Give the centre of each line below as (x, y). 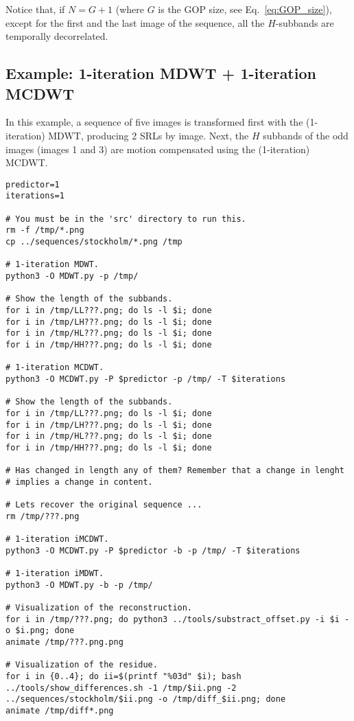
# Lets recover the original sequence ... (104, 505)
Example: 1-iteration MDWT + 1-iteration (161, 73)
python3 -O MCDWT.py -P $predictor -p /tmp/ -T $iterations (146, 379)
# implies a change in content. (79, 482)
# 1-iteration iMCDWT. (57, 539)
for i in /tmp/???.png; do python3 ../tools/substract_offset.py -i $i (173, 619)
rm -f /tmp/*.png (45, 230)
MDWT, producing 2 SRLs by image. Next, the (149, 135)
